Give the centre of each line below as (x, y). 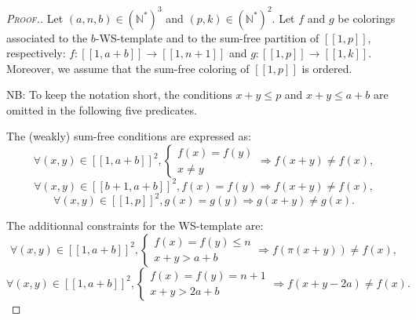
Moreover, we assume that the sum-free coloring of (128, 68)
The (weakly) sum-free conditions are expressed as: (129, 136)
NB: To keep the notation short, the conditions (119, 95)
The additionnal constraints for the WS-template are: (135, 225)
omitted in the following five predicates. (102, 109)
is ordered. (327, 68)
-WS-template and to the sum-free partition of (207, 37)
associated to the (47, 37)
